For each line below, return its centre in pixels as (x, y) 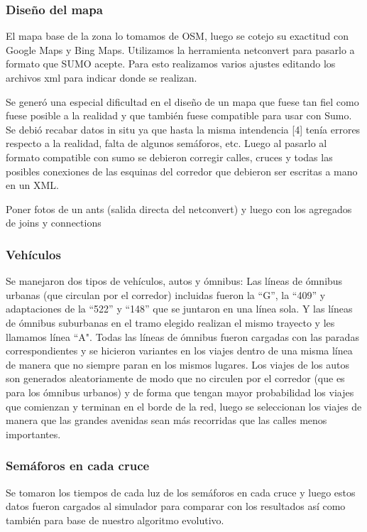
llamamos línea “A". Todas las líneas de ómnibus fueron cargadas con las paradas (182, 336)
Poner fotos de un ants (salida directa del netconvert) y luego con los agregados (179, 208)
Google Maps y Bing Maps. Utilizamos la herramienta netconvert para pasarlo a (180, 49)
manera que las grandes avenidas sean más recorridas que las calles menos (166, 420)
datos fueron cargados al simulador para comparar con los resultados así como (176, 506)
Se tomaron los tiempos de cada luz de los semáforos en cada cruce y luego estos (181, 492)
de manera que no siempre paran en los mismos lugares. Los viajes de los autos (177, 364)
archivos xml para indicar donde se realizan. (102, 77)
